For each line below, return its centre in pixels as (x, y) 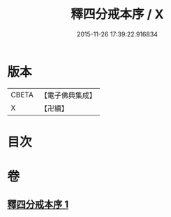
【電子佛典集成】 (68, 95)
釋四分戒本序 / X (117, 14)
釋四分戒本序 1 (38, 205)
